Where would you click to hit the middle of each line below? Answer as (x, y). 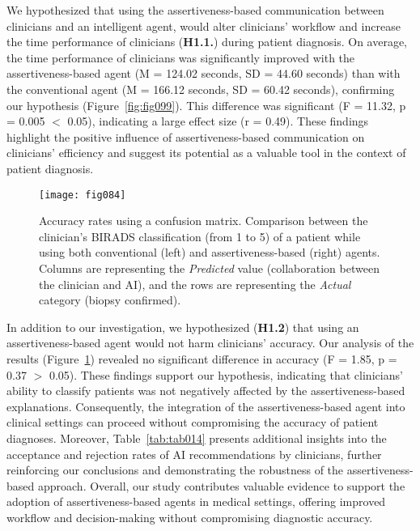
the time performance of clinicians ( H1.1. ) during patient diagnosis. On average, (207, 42)
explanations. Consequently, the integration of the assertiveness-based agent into (206, 406)
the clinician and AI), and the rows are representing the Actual (195, 284)
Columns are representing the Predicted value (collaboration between (209, 268)
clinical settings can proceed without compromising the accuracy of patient (193, 422)
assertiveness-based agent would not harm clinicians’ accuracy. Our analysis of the (210, 343)
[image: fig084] (83, 195)
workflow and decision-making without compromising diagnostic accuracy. (190, 517)
